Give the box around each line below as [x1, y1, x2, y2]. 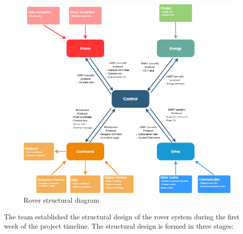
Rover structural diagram [23, 195, 99, 205]
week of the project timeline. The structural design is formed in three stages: [4, 221, 234, 231]
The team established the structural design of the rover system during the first [4, 211, 240, 221]
